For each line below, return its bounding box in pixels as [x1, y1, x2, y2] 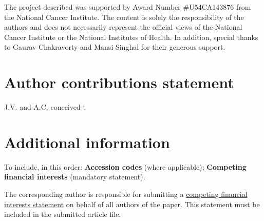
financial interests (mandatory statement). [4, 171, 145, 182]
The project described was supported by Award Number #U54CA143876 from [4, 2, 251, 12]
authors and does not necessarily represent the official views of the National [4, 22, 242, 32]
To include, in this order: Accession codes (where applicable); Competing [4, 161, 247, 172]
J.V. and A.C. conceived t [4, 102, 86, 112]
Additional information [4, 131, 170, 152]
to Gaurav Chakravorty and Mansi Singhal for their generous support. [4, 42, 225, 52]
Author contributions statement [4, 72, 234, 93]
